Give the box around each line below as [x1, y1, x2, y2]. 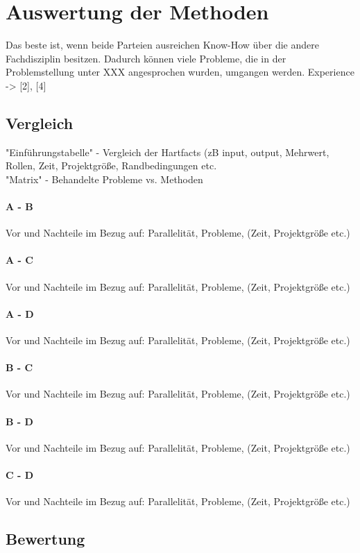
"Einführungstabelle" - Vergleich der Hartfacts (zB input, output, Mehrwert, [6, 144, 329, 159]
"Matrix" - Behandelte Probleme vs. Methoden [6, 171, 203, 186]
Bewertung [6, 528, 85, 550]
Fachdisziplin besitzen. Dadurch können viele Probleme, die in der [6, 51, 286, 65]
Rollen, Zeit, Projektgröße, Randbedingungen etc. [6, 158, 217, 173]
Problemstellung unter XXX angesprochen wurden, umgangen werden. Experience [6, 65, 354, 79]
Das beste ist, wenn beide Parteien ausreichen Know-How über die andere [6, 37, 319, 52]
